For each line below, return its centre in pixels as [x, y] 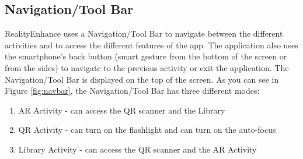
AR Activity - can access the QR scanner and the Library [122, 110]
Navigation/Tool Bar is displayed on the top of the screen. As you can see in [142, 79]
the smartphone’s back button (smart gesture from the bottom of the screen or [146, 56]
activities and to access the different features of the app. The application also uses [151, 45]
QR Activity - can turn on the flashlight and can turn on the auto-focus [147, 130]
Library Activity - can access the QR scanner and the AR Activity [137, 149]
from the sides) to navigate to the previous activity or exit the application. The [147, 67]
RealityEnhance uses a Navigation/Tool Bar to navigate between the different [144, 33]
